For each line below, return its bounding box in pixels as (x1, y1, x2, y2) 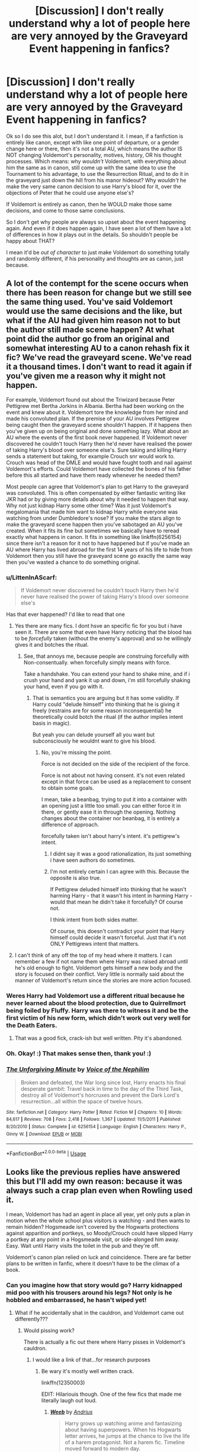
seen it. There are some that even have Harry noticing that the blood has (14, 629, 192, 636)
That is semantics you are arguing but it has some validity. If (32, 695, 179, 702)
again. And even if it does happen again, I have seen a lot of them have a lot (6, 224, 191, 232)
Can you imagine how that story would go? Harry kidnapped (6, 1281, 182, 1289)
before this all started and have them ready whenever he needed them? (6, 471, 181, 478)
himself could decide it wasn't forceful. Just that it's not (50, 934, 187, 941)
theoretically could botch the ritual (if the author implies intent (32, 714, 184, 721)
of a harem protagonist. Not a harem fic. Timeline (65, 1438, 185, 1445)
